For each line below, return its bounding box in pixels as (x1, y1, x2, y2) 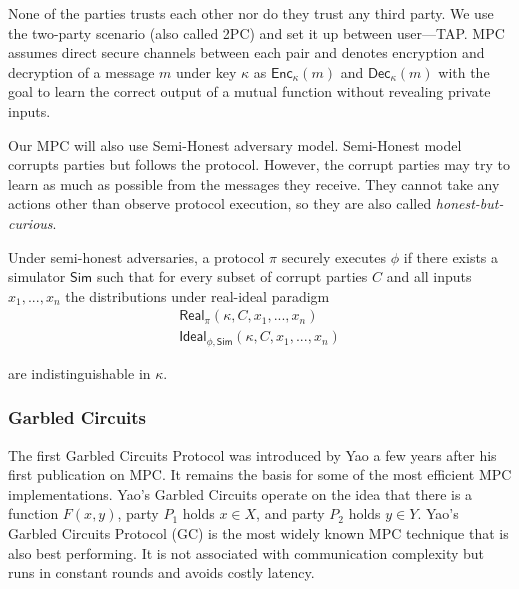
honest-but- (435, 193, 504, 214)
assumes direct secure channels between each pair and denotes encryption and (8, 42, 485, 63)
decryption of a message (8, 61, 155, 82)
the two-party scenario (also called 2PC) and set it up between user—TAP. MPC (8, 22, 505, 43)
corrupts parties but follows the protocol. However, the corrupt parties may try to (8, 154, 510, 175)
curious (8, 212, 53, 233)
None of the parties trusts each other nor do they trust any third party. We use (8, 3, 494, 23)
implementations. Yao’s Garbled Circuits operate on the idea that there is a (8, 483, 473, 504)
